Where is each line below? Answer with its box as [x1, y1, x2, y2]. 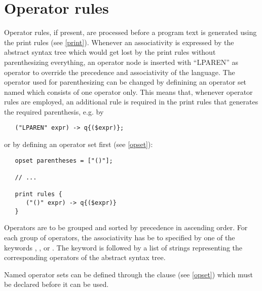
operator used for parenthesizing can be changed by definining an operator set [4, 77, 247, 87]
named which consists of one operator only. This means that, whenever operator [4, 86, 253, 97]
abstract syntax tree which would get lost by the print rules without [4, 47, 216, 57]
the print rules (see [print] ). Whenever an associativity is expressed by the [4, 37, 234, 47]
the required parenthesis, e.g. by [4, 106, 104, 117]
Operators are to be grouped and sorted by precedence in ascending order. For [4, 222, 248, 233]
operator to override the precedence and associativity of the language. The [4, 66, 235, 77]
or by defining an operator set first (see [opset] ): [4, 139, 153, 150]
